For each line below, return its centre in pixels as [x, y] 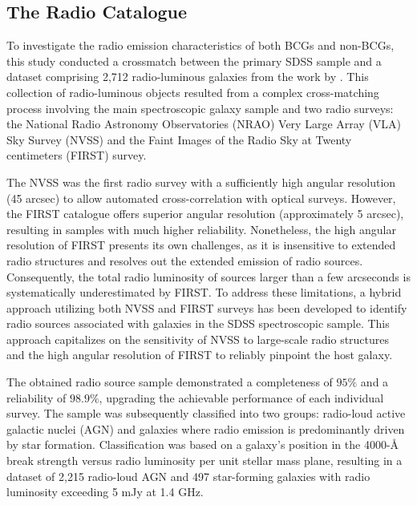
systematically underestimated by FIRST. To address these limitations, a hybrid [204, 292]
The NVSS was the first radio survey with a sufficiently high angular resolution [201, 182]
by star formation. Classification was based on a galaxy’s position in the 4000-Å [203, 444]
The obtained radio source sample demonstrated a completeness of [170, 382]
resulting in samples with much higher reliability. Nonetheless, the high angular [201, 229]
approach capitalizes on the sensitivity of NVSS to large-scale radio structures [198, 339]
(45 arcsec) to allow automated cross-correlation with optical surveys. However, [201, 198]
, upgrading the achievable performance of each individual [241, 397]
